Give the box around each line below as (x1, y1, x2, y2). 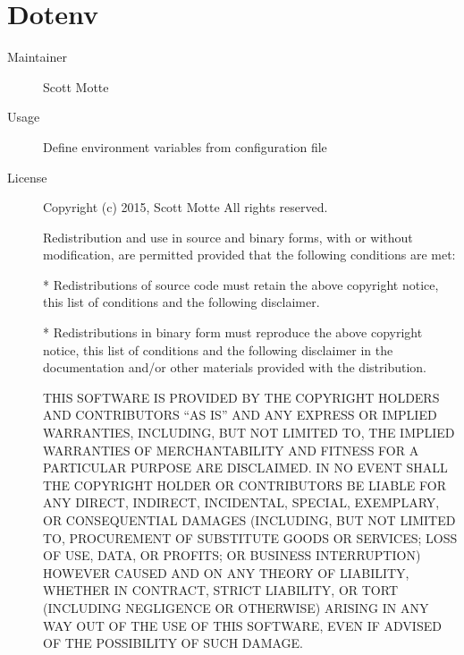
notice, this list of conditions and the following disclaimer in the (43, 340, 393, 359)
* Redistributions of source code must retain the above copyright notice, (43, 275, 439, 293)
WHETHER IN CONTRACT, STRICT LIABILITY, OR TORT (43, 581, 399, 600)
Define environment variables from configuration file (43, 137, 327, 156)
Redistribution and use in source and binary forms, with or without (43, 227, 413, 246)
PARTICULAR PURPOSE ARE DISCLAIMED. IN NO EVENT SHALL (43, 458, 448, 477)
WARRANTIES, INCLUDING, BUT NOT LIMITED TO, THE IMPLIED (43, 423, 455, 442)
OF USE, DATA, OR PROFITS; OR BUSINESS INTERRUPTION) (43, 546, 421, 565)
